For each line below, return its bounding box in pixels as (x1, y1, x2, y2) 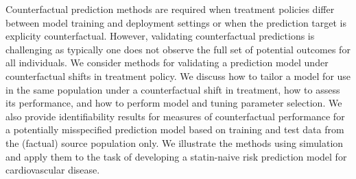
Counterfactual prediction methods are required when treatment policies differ (5, 2, 335, 16)
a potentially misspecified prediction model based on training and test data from (5, 122, 344, 137)
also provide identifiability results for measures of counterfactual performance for (5, 109, 345, 123)
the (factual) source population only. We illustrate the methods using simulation (5, 135, 344, 150)
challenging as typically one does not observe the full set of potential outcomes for (5, 42, 351, 56)
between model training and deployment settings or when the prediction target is (5, 15, 346, 29)
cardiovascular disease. (5, 163, 100, 177)
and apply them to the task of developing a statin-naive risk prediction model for (5, 149, 347, 163)
